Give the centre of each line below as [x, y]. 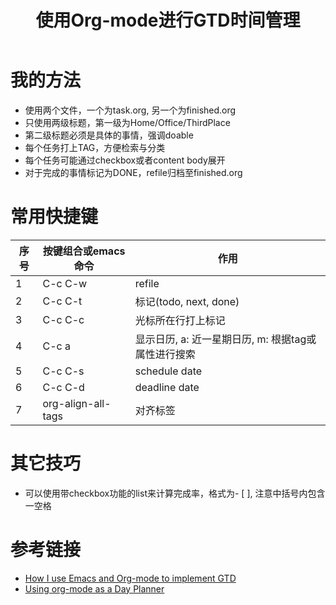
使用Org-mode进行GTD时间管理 [168, 20]
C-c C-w [65, 283]
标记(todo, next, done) [187, 301]
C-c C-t [62, 301]
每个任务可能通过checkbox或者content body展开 [125, 160]
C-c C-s [63, 371]
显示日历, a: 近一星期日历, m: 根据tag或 [225, 339]
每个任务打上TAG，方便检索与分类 [95, 147]
